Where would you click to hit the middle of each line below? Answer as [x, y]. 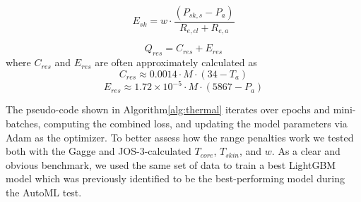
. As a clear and [306, 151]
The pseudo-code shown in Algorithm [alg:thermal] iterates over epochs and [168, 109]
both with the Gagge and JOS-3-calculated [99, 151]
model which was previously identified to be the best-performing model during [175, 178]
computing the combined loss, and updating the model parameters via [196, 123]
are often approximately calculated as [176, 62]
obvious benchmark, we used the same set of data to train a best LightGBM [171, 164]
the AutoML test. [44, 192]
